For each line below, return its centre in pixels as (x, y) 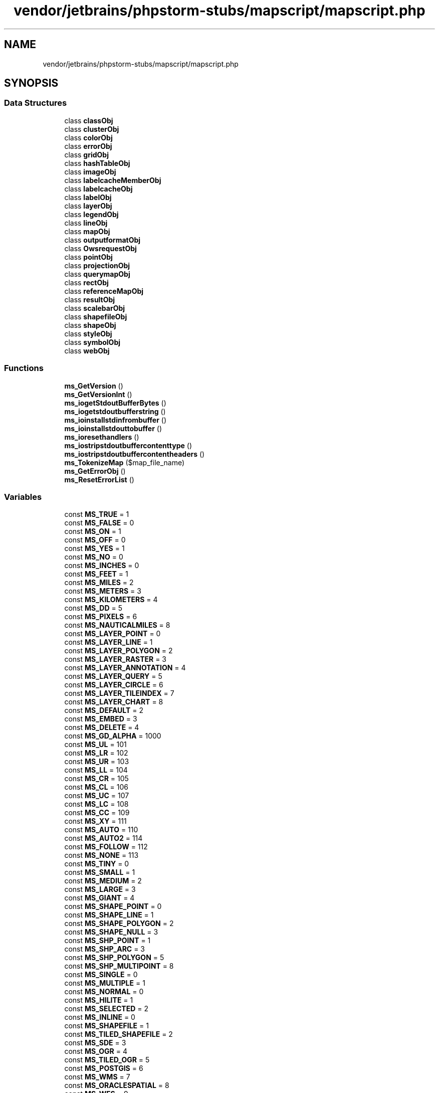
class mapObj (87, 231)
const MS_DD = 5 (93, 608)
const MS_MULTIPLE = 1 (105, 983)
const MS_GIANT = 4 (99, 898)
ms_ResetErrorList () (99, 479)
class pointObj (88, 257)
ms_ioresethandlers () (102, 437)
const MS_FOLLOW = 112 (106, 847)
